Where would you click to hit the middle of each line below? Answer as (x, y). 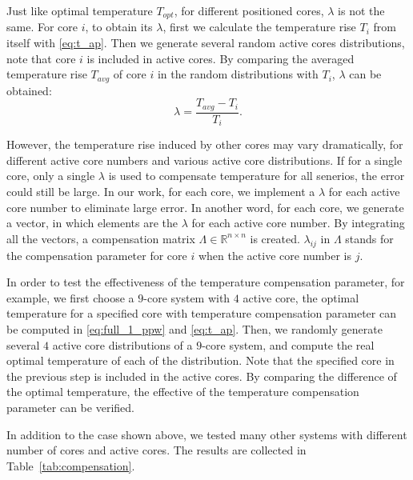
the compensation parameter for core (97, 255)
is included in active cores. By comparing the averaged (221, 58)
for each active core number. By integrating (298, 223)
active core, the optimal (301, 297)
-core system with (187, 297)
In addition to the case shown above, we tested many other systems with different (207, 434)
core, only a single (51, 176)
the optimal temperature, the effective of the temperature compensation (183, 392)
